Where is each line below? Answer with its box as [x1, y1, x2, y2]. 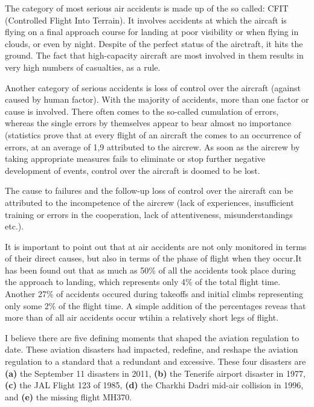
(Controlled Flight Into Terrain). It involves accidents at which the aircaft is [5, 13, 287, 26]
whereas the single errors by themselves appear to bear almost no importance [5, 117, 291, 129]
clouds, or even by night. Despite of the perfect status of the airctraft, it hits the [5, 37, 303, 50]
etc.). [5, 220, 24, 232]
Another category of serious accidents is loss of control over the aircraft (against [5, 81, 301, 94]
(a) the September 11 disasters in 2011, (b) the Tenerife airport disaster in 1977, [5, 367, 306, 379]
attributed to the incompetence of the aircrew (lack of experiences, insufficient [5, 196, 294, 208]
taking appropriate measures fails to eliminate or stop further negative [5, 152, 266, 165]
